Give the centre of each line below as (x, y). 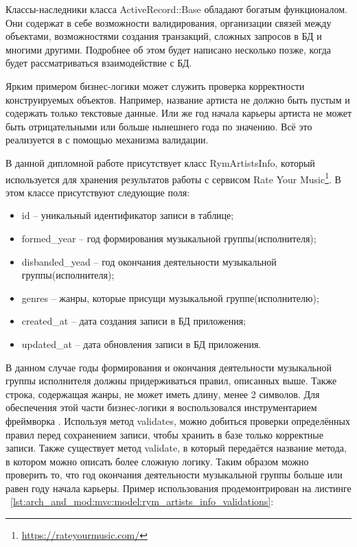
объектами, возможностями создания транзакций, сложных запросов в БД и (164, 36)
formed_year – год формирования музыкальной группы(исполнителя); (169, 238)
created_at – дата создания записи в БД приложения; (134, 321)
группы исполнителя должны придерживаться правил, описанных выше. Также (171, 381)
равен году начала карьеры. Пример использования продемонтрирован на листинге (178, 488)
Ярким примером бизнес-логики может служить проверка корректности (155, 85)
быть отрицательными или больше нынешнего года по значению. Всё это (159, 126)
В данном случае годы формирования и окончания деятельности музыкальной (169, 367)
